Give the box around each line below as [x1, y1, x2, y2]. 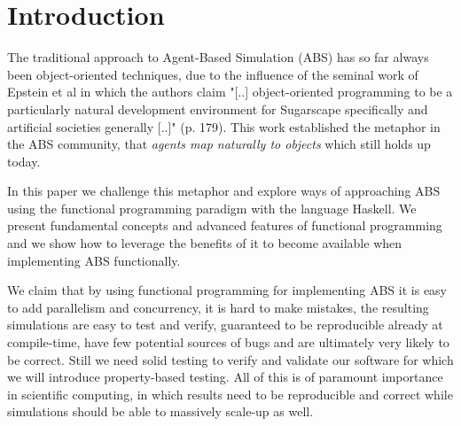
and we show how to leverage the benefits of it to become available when [7, 234, 402, 252]
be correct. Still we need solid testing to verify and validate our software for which [7, 350, 454, 368]
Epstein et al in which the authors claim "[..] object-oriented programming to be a [7, 82, 453, 101]
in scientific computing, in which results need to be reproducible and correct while [7, 384, 453, 403]
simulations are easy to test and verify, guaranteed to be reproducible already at [7, 315, 443, 334]
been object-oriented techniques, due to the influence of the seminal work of [7, 65, 418, 83]
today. [7, 151, 41, 170]
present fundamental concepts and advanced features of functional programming [7, 216, 442, 235]
